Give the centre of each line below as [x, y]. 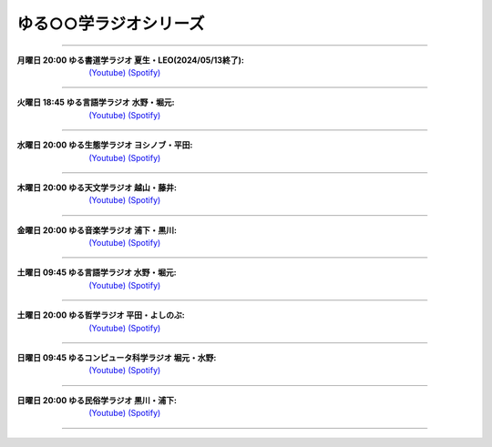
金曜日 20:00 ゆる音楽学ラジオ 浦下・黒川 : [97, 230]
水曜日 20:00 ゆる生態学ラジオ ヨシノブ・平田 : [105, 145]
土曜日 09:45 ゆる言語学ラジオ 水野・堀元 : [97, 272]
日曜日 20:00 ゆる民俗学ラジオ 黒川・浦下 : [97, 400]
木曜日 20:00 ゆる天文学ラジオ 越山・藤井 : [97, 188]
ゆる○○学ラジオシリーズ [111, 24]
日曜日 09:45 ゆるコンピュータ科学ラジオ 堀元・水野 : [117, 358]
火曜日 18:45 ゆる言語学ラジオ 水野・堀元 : [96, 102]
